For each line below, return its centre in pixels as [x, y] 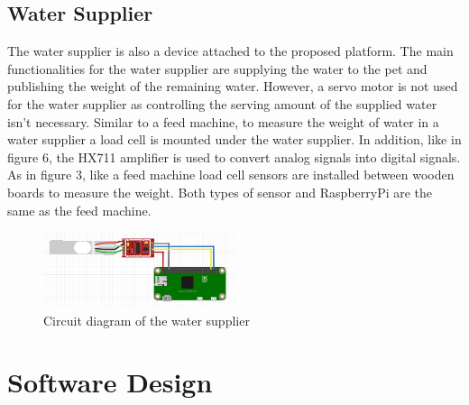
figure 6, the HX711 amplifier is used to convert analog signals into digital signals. [234, 156]
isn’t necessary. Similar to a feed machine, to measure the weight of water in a [223, 121]
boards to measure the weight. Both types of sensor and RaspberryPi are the [220, 192]
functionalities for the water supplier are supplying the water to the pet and [217, 68]
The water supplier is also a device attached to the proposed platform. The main [230, 51]
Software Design [110, 382]
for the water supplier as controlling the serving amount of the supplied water [222, 103]
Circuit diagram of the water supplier [147, 320]
